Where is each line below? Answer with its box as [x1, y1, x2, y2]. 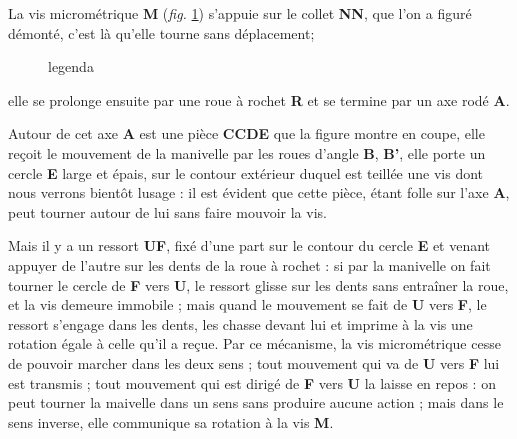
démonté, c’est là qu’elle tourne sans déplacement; [8, 22, 315, 43]
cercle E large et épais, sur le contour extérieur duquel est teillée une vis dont [8, 162, 484, 183]
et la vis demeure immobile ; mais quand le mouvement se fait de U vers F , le [8, 294, 487, 315]
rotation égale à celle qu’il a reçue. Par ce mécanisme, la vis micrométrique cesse [8, 333, 501, 354]
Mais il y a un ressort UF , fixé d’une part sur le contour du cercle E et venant [8, 235, 491, 256]
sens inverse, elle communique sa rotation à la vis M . [8, 411, 334, 432]
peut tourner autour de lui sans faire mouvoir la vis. [8, 201, 327, 222]
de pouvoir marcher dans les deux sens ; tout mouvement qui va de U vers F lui [8, 352, 500, 373]
